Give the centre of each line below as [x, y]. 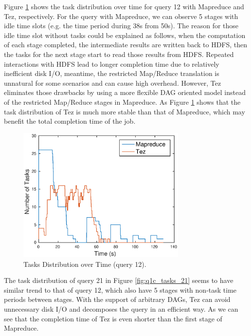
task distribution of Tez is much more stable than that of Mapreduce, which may [125, 111]
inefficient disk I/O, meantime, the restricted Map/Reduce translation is [112, 73]
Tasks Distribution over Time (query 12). [85, 264]
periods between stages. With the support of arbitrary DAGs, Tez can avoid [117, 299]
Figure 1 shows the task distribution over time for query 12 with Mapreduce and [124, 6]
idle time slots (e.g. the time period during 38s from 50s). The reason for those [121, 26]
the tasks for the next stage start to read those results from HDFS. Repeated [119, 54]
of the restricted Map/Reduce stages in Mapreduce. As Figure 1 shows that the [122, 102]
